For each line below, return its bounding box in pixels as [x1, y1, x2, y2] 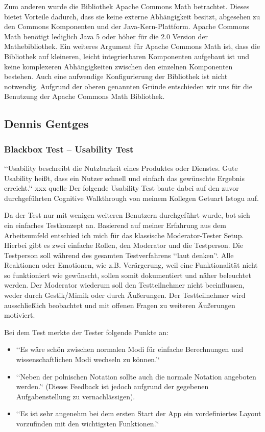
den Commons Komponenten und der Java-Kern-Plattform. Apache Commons [4, 21, 249, 32]
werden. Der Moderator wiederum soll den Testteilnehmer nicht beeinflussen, [4, 279, 245, 290]
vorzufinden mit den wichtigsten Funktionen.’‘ [16, 418, 159, 428]
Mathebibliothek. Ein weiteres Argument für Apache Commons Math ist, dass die [4, 41, 260, 52]
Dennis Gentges [4, 116, 89, 132]
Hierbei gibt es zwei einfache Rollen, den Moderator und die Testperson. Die [4, 240, 244, 250]
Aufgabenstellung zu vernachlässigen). [16, 391, 135, 401]
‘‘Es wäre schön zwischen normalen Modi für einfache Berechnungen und [16, 344, 244, 354]
